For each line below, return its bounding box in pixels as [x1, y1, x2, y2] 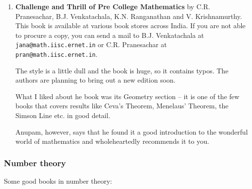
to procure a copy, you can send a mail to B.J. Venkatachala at [15, 30, 204, 40]
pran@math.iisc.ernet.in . [15, 49, 98, 59]
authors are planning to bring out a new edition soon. [15, 75, 176, 85]
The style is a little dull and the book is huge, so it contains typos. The [15, 65, 229, 75]
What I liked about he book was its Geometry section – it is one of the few [15, 91, 239, 101]
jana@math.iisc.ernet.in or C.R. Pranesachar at [15, 39, 167, 50]
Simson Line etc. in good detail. [15, 110, 110, 120]
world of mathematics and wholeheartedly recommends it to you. [15, 136, 209, 146]
